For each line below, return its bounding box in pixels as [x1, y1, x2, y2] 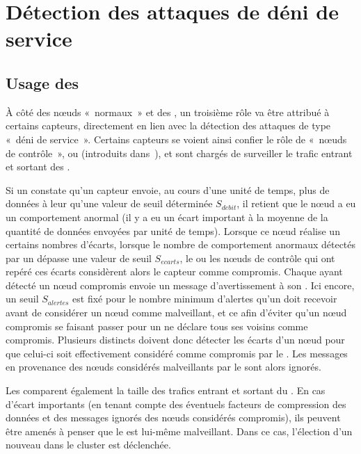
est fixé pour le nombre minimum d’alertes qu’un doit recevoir [72, 291, 337, 306]
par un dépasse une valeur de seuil [6, 250, 152, 265]
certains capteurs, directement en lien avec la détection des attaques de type [6, 118, 331, 133]
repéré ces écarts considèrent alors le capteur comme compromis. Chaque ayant [6, 264, 343, 279]
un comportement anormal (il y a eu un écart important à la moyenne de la [6, 209, 328, 224]
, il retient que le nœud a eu [236, 196, 356, 211]
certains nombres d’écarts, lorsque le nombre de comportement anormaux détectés [6, 237, 356, 252]
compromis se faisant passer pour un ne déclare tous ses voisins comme [6, 318, 308, 333]
